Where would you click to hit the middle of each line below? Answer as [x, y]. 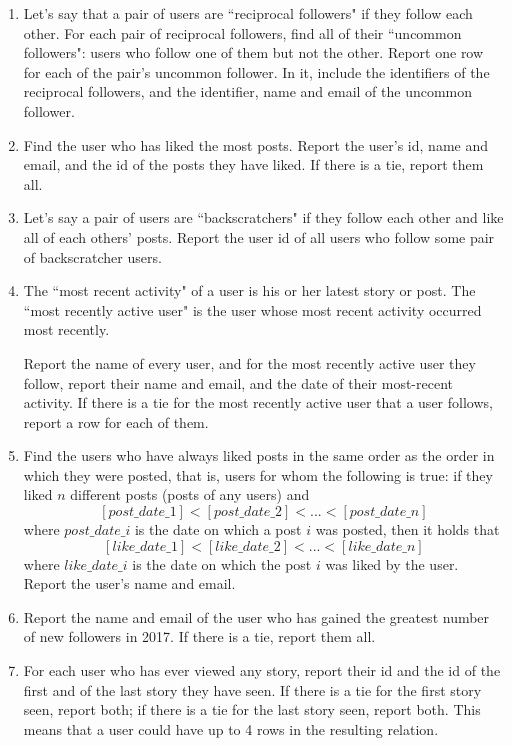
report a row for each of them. [116, 421]
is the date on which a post [218, 529]
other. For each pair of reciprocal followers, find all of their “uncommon [242, 32]
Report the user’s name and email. [129, 583]
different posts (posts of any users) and [190, 494]
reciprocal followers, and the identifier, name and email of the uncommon [248, 91]
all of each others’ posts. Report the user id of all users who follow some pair [259, 236]
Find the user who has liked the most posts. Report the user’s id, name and [255, 144]
